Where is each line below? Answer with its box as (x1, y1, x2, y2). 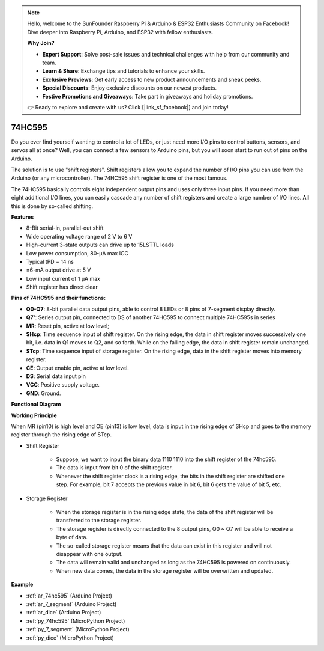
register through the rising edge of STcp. (11, 431, 112, 438)
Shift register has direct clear (26, 283, 98, 291)
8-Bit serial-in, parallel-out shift (26, 224, 104, 231)
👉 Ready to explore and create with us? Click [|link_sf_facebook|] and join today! (27, 103, 229, 111)
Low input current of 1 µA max (26, 275, 100, 282)
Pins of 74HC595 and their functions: (11, 295, 106, 302)
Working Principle (11, 412, 57, 419)
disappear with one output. (56, 551, 123, 557)
